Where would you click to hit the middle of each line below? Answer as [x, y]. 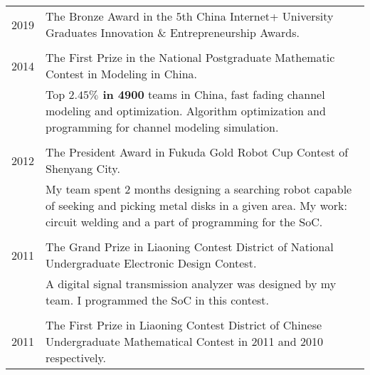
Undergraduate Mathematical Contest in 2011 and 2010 [184, 341]
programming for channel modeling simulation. [162, 127]
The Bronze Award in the [109, 16]
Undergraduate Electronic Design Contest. [151, 263]
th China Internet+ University [258, 16]
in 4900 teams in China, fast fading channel [214, 94]
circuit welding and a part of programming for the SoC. [184, 222]
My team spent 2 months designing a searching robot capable [199, 189]
